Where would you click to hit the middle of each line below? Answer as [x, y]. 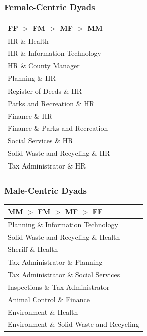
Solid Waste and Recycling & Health [64, 237]
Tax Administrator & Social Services [64, 274]
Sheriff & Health [33, 249]
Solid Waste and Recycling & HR [59, 153]
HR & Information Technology [54, 53]
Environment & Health [43, 312]
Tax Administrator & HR [47, 165]
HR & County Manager [44, 66]
